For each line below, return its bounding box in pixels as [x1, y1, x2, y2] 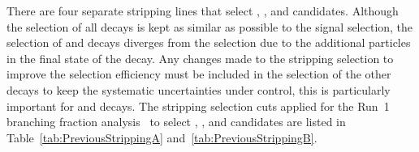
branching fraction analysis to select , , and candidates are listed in [6, 113, 346, 130]
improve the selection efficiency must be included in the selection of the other [6, 65, 391, 82]
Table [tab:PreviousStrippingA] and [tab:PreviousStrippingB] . [6, 129, 317, 146]
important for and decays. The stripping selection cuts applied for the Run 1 [6, 97, 390, 114]
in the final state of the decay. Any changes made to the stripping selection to [6, 49, 394, 66]
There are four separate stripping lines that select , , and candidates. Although [6, 2, 399, 19]
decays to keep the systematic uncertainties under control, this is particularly [6, 81, 391, 98]
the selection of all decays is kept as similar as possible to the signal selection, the [6, 18, 413, 35]
